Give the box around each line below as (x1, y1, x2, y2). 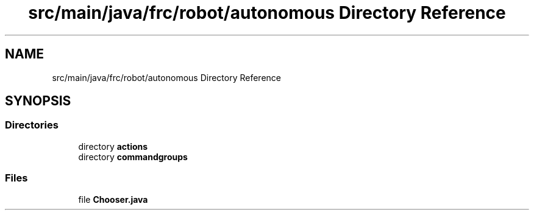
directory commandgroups (78, 151, 188, 162)
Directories (5, 119, 59, 132)
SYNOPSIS (5, 93, 71, 109)
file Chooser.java (78, 194, 148, 205)
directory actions (78, 141, 148, 152)
